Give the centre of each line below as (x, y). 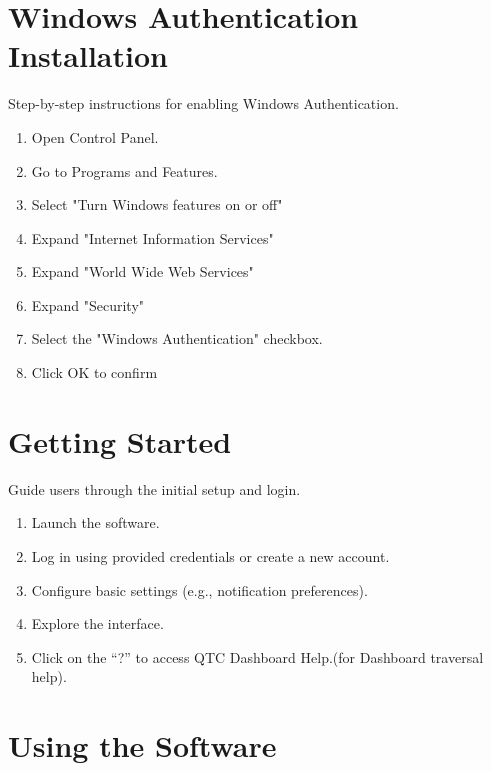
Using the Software (142, 745)
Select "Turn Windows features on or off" (157, 204)
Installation (88, 55)
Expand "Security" (88, 304)
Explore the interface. (97, 623)
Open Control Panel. (95, 136)
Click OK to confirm (94, 372)
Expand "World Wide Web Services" (142, 271)
